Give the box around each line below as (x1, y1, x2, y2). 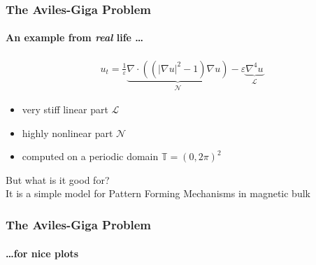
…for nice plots (6, 245, 79, 260)
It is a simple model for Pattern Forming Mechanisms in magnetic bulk (6, 186, 310, 201)
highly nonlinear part (22, 125, 113, 140)
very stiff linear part (22, 102, 108, 117)
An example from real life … (6, 30, 144, 45)
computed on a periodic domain (22, 149, 159, 164)
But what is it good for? (6, 172, 110, 187)
